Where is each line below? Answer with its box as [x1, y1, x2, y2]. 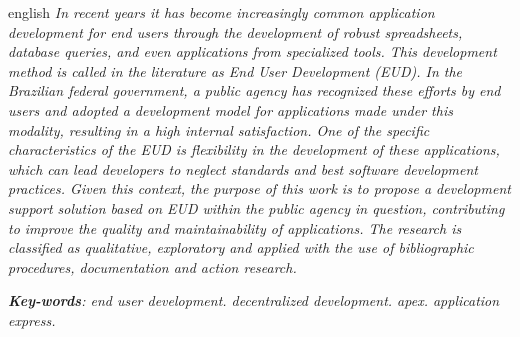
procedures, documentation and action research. [8, 256, 297, 277]
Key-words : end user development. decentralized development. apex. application [8, 290, 500, 311]
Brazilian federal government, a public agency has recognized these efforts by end [8, 80, 501, 101]
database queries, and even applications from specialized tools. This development [8, 41, 497, 62]
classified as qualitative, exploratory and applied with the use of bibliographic [8, 237, 474, 258]
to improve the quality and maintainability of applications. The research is [8, 217, 462, 238]
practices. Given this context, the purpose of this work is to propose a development [8, 178, 511, 199]
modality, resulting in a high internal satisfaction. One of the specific [8, 119, 430, 140]
